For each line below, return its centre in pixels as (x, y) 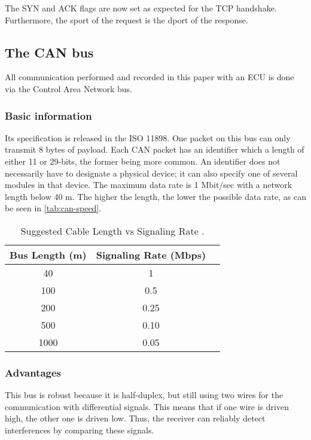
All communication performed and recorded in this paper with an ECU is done (150, 77)
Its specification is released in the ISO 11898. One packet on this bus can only (148, 137)
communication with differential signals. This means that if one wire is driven (147, 406)
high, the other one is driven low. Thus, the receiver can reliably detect (135, 418)
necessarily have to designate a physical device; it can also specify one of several (151, 173)
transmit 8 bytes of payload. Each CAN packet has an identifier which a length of (155, 149)
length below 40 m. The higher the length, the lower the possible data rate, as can (155, 196)
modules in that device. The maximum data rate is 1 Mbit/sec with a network (149, 185)
